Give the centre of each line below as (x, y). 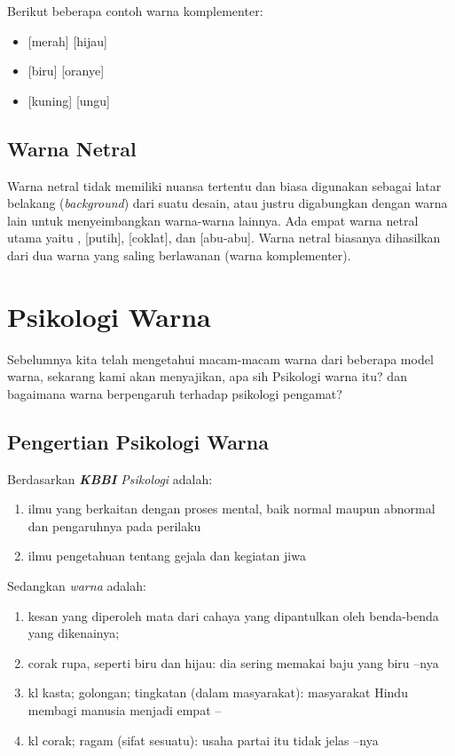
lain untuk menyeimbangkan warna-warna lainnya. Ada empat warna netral (213, 220)
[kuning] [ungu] (69, 100)
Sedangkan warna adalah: (77, 586)
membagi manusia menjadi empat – (125, 710)
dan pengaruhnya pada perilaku (114, 525)
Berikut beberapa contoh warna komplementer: (135, 11)
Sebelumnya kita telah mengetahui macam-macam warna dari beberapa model (220, 358)
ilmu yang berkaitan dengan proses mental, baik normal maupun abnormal (231, 509)
